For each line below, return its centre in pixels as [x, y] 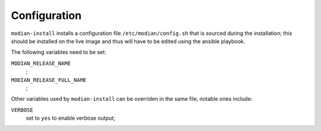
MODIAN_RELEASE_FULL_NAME [49, 80]
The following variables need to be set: [59, 52]
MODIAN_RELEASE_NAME [41, 63]
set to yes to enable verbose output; [70, 118]
